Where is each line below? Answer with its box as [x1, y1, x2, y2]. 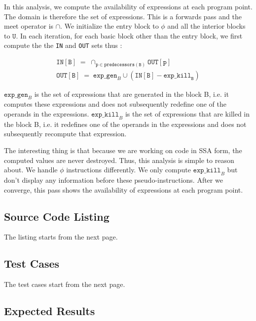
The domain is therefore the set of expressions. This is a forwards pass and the [4, 11, 242, 21]
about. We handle [4, 164, 58, 175]
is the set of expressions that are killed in [125, 109, 250, 119]
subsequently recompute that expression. [4, 128, 127, 139]
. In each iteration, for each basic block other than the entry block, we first [16, 30, 243, 40]
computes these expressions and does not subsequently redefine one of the [4, 99, 226, 109]
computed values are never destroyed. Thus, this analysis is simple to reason [4, 155, 234, 165]
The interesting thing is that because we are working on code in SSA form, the [4, 145, 242, 155]
